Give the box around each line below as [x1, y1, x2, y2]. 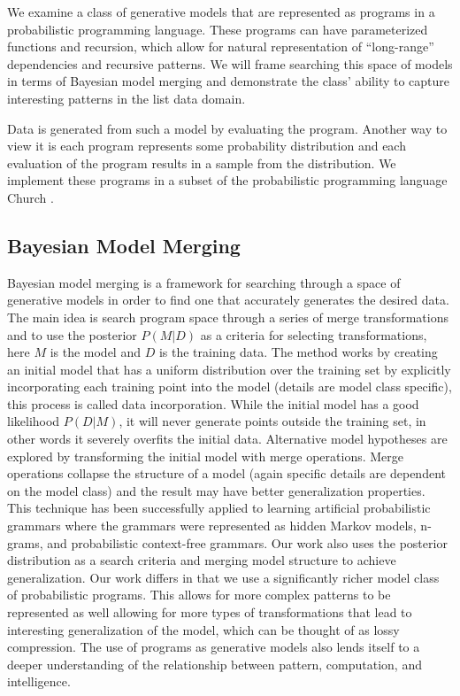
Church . [7, 188, 54, 206]
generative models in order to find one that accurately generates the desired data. [7, 290, 449, 309]
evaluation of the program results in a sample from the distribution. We [7, 153, 396, 172]
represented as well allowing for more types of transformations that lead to [7, 603, 412, 622]
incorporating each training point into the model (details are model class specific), [7, 377, 452, 396]
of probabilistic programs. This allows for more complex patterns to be [7, 585, 391, 604]
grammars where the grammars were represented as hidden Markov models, [7, 516, 417, 535]
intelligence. [7, 672, 71, 691]
